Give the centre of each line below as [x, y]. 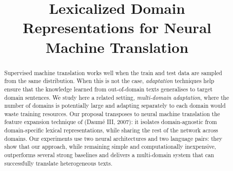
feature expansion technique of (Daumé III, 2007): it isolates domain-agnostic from [111, 122]
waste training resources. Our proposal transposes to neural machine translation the [112, 113]
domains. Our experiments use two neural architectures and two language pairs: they [113, 138]
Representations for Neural [117, 27]
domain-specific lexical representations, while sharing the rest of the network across [111, 130]
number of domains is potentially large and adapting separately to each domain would [115, 106]
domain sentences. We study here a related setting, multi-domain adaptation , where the [116, 97]
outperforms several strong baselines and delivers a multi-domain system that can [109, 155]
